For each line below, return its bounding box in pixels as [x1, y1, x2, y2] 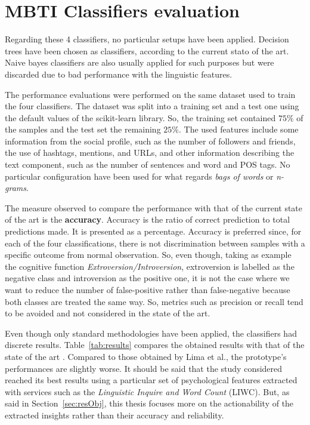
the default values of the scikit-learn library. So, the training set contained [5, 111, 276, 124]
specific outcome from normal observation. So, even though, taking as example [5, 248, 292, 261]
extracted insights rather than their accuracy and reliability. [5, 408, 224, 421]
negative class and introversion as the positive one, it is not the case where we [5, 272, 290, 284]
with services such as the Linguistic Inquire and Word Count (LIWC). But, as [5, 385, 290, 398]
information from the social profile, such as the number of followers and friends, [5, 134, 296, 147]
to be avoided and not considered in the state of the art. [5, 307, 210, 319]
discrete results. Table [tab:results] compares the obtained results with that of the [5, 338, 305, 351]
